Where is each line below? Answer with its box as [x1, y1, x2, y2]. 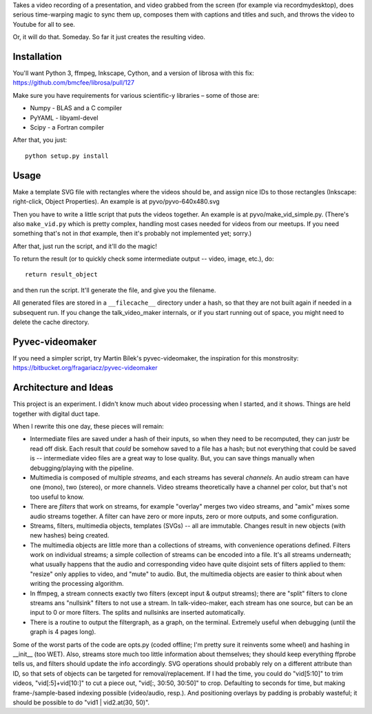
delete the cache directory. [12, 318, 90, 327]
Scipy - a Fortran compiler [30, 123, 105, 132]
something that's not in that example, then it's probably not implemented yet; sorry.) [12, 229, 252, 238]
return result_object [25, 271, 98, 278]
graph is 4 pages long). [30, 628, 96, 636]
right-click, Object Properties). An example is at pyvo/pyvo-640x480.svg [12, 197, 220, 206]
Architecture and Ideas [12, 382, 114, 394]
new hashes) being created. [30, 531, 110, 540]
